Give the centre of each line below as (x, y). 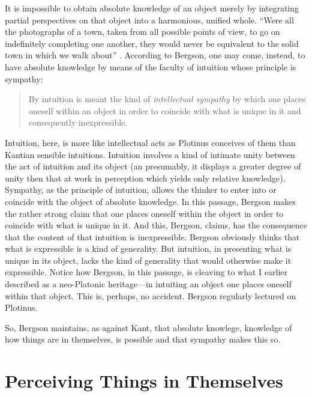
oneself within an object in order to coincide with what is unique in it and (165, 110)
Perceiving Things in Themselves (144, 381)
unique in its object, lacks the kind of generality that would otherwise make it (148, 260)
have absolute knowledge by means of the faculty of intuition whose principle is (151, 66)
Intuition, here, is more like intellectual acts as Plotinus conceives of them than (150, 142)
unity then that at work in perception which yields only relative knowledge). (145, 178)
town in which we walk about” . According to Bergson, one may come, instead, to (155, 55)
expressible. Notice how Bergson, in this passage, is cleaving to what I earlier (146, 272)
